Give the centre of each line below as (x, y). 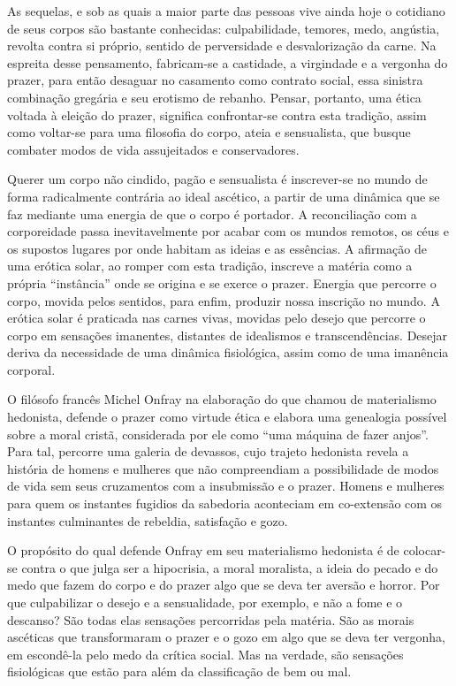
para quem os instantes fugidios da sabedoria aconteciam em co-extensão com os (225, 503)
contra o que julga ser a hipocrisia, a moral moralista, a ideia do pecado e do (230, 567)
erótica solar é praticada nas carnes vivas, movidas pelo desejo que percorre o (217, 318)
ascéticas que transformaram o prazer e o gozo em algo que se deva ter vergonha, (226, 637)
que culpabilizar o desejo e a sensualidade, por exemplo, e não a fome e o (205, 602)
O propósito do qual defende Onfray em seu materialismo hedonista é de (203, 550)
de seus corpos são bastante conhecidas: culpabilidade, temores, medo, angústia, (224, 28)
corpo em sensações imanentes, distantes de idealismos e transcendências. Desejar (228, 335)
